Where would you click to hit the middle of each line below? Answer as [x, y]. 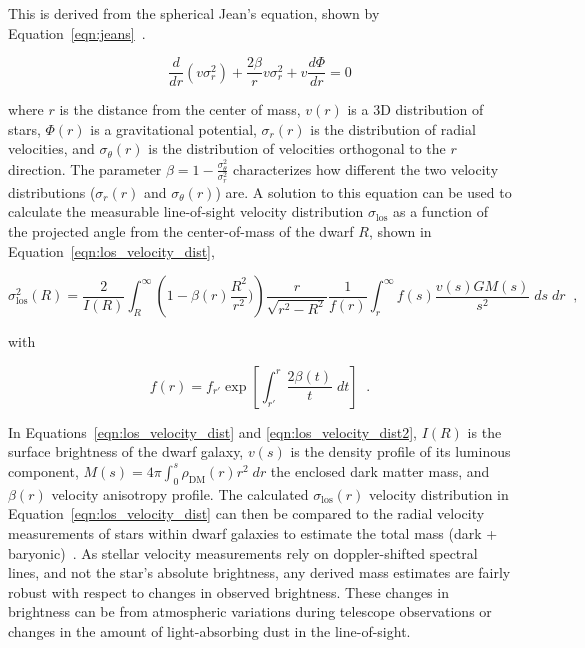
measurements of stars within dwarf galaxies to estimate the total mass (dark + [253, 532]
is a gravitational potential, [173, 128]
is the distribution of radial [393, 128]
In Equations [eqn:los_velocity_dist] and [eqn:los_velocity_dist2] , [213, 431]
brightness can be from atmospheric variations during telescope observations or [250, 611]
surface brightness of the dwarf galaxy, [126, 451]
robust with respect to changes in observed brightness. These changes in [228, 591]
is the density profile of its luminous [400, 451]
